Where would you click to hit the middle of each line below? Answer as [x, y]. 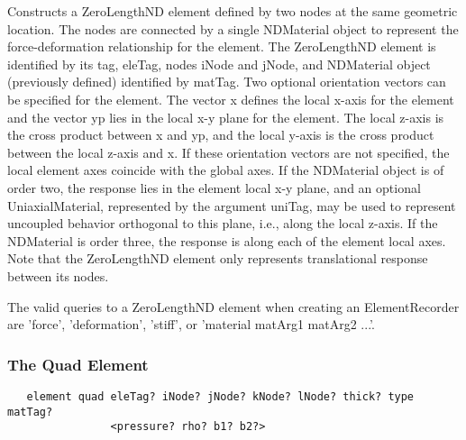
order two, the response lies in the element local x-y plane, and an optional [214, 187]
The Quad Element [78, 364]
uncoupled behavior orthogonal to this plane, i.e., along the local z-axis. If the [223, 223]
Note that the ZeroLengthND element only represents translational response [218, 258]
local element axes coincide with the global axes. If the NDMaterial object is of [226, 170]
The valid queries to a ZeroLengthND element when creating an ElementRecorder [233, 306]
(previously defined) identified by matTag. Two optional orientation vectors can [227, 82]
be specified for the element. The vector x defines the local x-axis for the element [231, 99]
